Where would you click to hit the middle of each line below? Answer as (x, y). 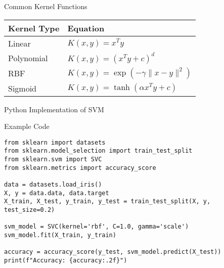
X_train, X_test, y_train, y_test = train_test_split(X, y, (107, 202)
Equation (86, 28)
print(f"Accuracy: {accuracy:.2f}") (66, 260)
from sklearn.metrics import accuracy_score (80, 168)
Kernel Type (34, 28)
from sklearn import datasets (55, 142)
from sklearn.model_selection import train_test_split (98, 151)
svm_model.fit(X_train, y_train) (60, 235)
